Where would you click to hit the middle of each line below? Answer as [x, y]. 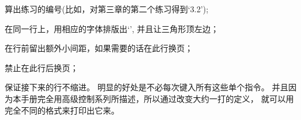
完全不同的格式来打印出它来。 [62, 110]
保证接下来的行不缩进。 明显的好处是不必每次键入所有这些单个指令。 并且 [147, 87]
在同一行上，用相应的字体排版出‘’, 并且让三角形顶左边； [112, 28]
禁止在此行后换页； [41, 67]
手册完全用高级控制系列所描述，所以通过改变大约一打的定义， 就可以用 [157, 98]
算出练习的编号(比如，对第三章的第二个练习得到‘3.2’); [107, 9]
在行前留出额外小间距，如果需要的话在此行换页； [99, 48]
